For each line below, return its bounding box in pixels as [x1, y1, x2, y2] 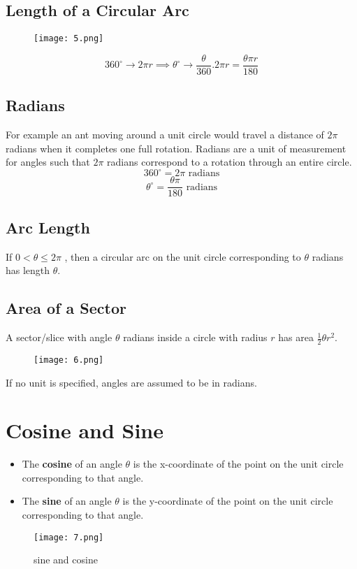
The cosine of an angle [22, 456, 122, 471]
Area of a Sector [6, 297, 126, 319]
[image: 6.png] [34, 354, 104, 365]
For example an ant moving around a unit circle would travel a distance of [6, 127, 324, 142]
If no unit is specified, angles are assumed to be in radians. [6, 375, 257, 389]
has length [6, 263, 50, 278]
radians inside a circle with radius [123, 330, 268, 345]
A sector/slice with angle [6, 330, 112, 345]
